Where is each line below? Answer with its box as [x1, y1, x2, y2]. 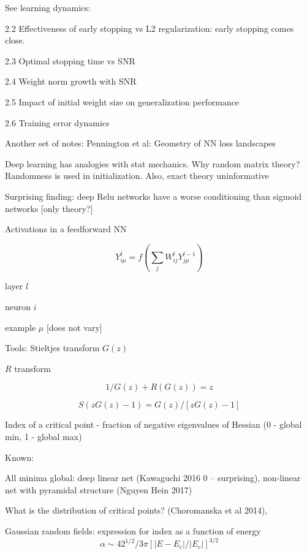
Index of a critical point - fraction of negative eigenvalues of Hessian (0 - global [5, 418, 302, 431]
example [5, 321, 36, 333]
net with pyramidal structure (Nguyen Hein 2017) [5, 483, 192, 496]
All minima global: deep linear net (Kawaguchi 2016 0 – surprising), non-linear [5, 471, 301, 484]
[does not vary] [46, 321, 102, 333]
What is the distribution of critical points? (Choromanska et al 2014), [5, 504, 268, 517]
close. [5, 34, 25, 47]
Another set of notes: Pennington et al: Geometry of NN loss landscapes [5, 137, 276, 150]
